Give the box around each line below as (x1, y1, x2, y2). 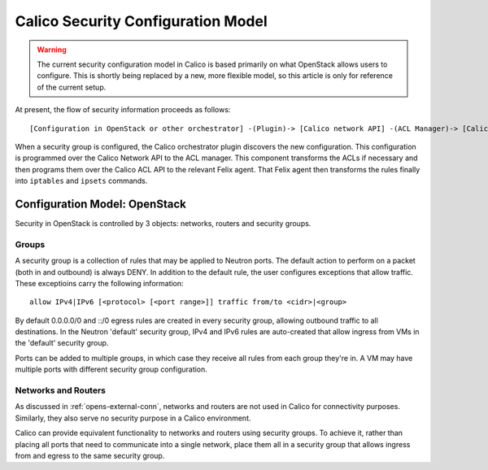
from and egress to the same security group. (15, 450, 165, 460)
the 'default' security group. (15, 338, 109, 348)
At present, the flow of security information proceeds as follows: (15, 105, 231, 115)
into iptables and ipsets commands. (15, 176, 148, 186)
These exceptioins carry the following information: (15, 278, 184, 288)
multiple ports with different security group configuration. (15, 364, 207, 374)
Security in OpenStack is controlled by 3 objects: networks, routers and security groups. (15, 218, 312, 228)
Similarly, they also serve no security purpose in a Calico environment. (15, 413, 251, 423)
